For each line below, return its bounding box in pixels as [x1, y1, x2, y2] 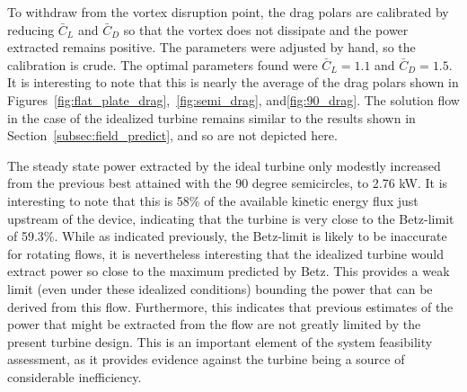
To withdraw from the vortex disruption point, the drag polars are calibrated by [7, 3, 449, 21]
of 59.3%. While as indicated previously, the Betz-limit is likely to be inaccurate [7, 227, 447, 245]
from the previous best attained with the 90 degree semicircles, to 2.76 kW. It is [7, 174, 448, 192]
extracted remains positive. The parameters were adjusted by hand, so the [7, 38, 416, 57]
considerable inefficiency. [7, 367, 142, 386]
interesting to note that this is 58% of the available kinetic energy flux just [7, 191, 419, 209]
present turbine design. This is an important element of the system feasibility [7, 332, 433, 351]
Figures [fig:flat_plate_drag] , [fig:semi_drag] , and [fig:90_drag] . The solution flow [7, 90, 460, 109]
